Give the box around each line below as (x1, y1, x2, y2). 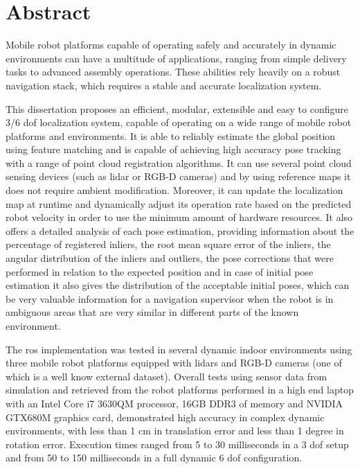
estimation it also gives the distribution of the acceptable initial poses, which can (6, 278, 350, 292)
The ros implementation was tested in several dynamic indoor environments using (6, 342, 352, 356)
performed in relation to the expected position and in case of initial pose (6, 264, 314, 278)
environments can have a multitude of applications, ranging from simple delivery (6, 51, 347, 65)
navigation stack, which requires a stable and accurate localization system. (6, 78, 322, 92)
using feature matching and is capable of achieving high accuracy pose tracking (6, 142, 341, 157)
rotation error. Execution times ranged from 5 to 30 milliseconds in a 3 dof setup (6, 436, 349, 451)
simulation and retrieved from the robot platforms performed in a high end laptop (6, 382, 354, 397)
